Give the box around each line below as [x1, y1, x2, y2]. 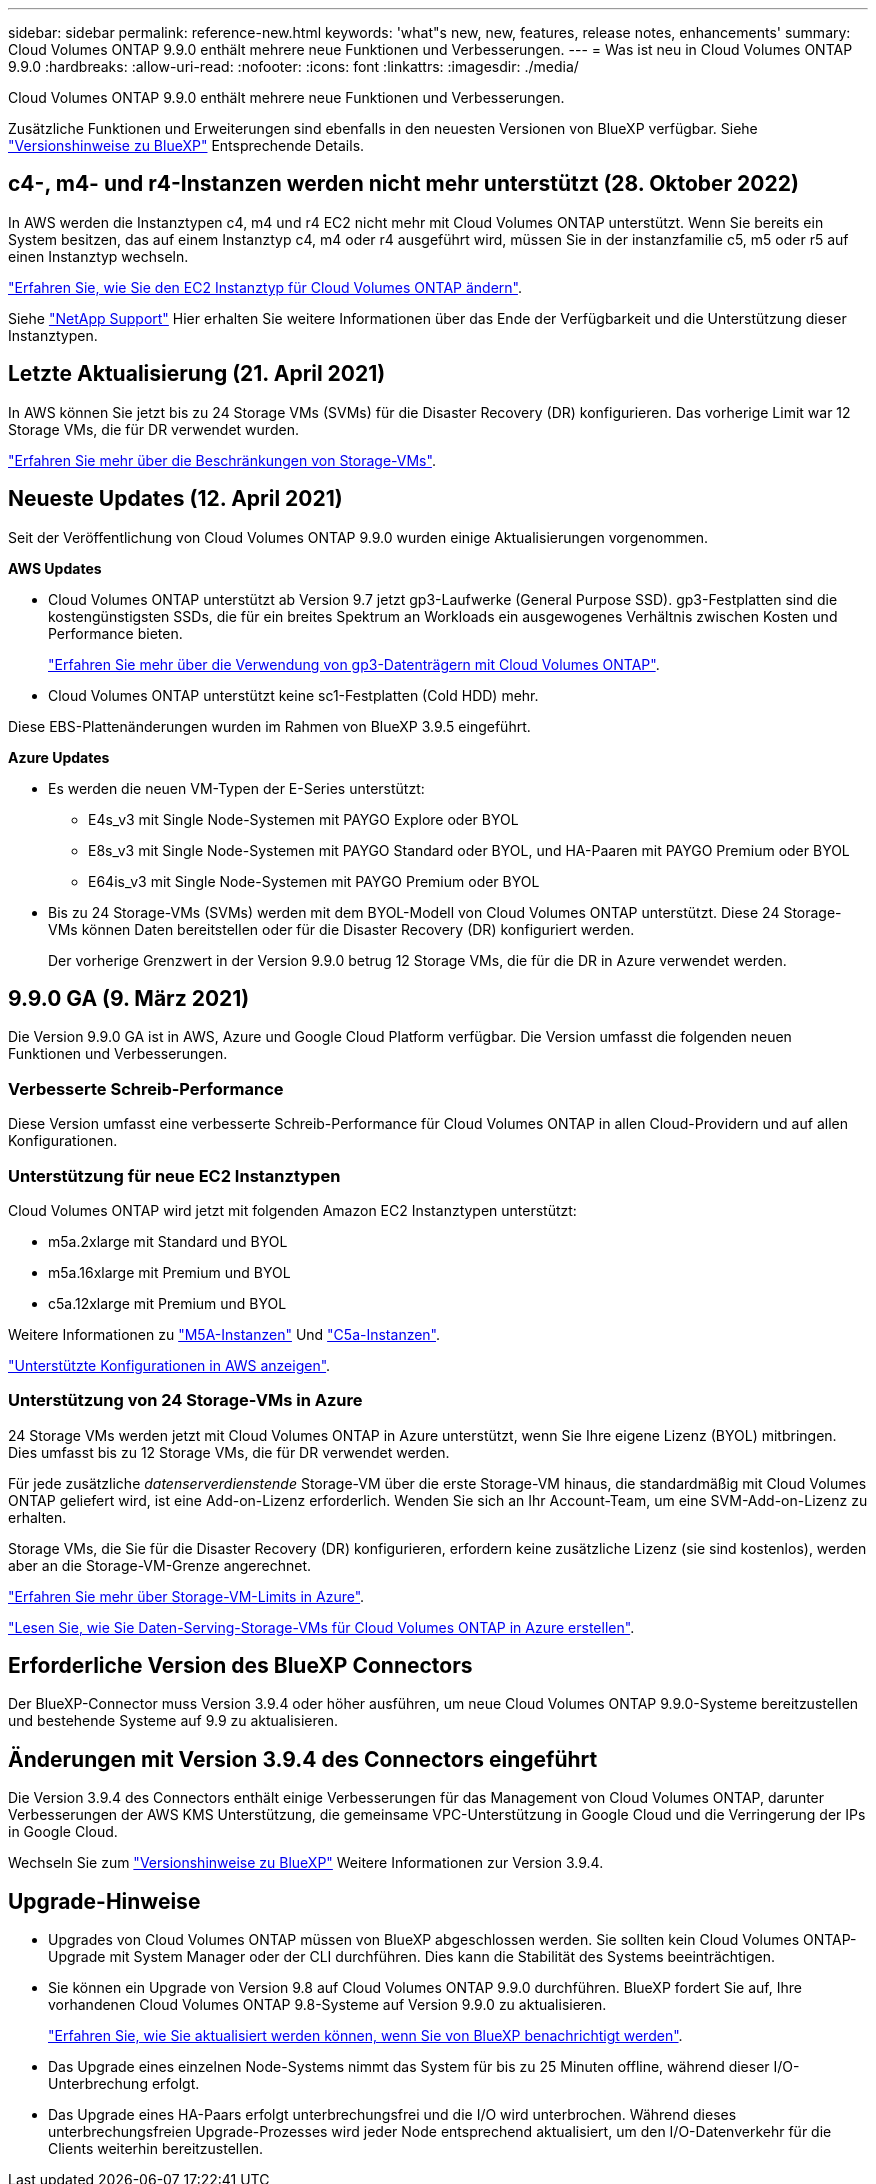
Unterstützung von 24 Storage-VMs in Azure [8, 1390, 363, 1411]
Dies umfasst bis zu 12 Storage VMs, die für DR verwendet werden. [8, 1443, 450, 1461]
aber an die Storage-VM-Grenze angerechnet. [8, 1556, 312, 1574]
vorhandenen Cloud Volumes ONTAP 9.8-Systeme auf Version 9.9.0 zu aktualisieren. [48, 1996, 607, 2014]
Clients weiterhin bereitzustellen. [48, 2140, 264, 2158]
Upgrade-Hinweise [8, 1888, 201, 1914]
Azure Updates [8, 748, 110, 766]
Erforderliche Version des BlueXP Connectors [8, 1653, 473, 1679]
